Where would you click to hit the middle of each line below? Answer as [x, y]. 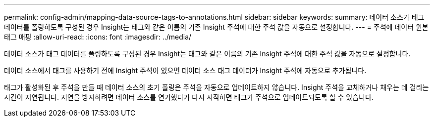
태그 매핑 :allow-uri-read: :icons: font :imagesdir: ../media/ [98, 37]
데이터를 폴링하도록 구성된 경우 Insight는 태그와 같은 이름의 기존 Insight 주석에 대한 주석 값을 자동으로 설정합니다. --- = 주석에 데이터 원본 [216, 27]
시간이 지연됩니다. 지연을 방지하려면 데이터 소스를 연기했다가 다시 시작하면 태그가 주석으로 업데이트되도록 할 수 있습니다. [189, 97]
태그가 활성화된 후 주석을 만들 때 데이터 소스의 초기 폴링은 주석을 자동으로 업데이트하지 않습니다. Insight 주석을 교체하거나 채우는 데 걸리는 [217, 87]
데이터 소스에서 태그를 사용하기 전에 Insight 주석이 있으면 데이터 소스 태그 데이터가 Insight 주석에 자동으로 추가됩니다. [185, 70]
